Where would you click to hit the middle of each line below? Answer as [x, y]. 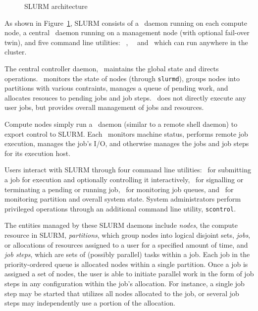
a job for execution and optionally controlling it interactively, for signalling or [124, 179]
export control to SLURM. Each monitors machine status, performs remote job [126, 133]
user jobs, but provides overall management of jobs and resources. [104, 107]
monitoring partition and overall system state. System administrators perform [123, 199]
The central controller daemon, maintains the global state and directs [112, 68]
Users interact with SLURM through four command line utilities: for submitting [128, 170]
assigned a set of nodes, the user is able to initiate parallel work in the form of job [129, 274]
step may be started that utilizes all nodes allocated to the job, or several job [122, 293]
